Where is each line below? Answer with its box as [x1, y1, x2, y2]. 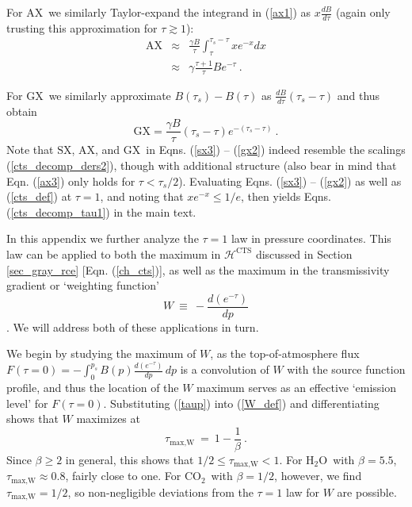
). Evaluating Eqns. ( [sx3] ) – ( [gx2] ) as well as [178, 172, 402, 189]
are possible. [337, 483, 397, 500]
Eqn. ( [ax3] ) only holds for [6, 172, 135, 189]
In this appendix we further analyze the [6, 230, 199, 247]
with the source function [287, 361, 406, 378]
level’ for [6, 394, 48, 411]
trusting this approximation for [6, 19, 158, 36]
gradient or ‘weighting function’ [6, 277, 160, 294]
